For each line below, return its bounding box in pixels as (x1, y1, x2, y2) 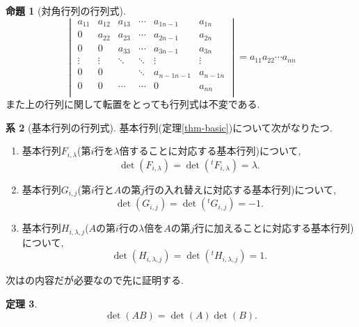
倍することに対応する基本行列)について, (119, 143, 301, 158)
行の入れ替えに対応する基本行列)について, (145, 182, 336, 196)
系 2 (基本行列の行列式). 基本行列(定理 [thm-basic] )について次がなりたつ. (6, 120, 333, 134)
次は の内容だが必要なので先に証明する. (6, 273, 184, 287)
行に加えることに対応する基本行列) (194, 221, 354, 235)
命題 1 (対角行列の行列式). (6, 3, 126, 17)
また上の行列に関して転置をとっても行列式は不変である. (6, 97, 260, 111)
